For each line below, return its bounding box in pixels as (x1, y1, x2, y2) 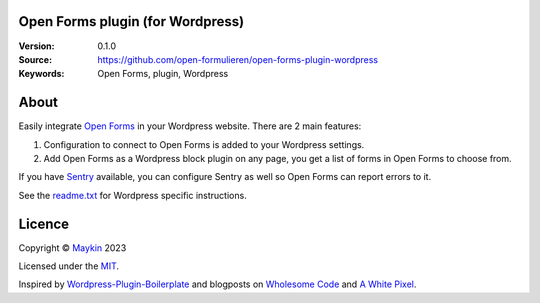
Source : (18, 53, 53, 65)
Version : (18, 40, 55, 52)
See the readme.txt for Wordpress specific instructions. (18, 189, 247, 201)
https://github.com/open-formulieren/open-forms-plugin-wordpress (97, 53, 379, 65)
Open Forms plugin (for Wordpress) (18, 13, 245, 30)
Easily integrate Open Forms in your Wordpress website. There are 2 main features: (18, 120, 362, 132)
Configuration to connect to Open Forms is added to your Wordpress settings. (43, 138, 365, 150)
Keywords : (18, 68, 65, 80)
